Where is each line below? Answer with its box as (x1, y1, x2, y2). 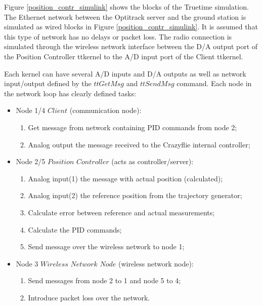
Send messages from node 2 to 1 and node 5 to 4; (28, 275, 181, 286)
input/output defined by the (4, 78, 92, 89)
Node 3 (16, 258, 38, 269)
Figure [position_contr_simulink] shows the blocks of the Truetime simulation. (4, 2, 249, 12)
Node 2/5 (16, 156, 46, 167)
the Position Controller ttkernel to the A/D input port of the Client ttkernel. (4, 51, 243, 61)
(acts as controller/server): (111, 156, 194, 167)
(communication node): (69, 105, 142, 116)
